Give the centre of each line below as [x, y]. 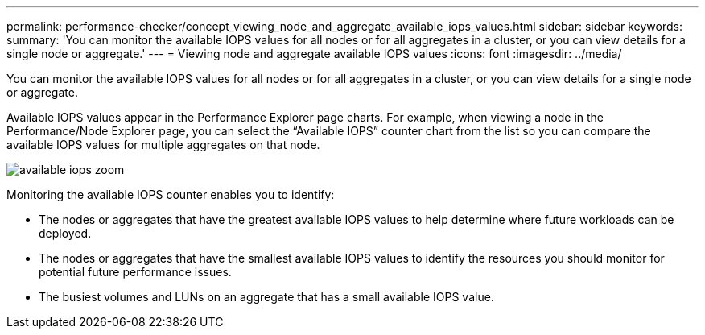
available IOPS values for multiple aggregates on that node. [163, 145]
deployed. [65, 233]
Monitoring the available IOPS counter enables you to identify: [171, 194]
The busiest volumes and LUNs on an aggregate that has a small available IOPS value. [266, 297]
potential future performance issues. [135, 272]
